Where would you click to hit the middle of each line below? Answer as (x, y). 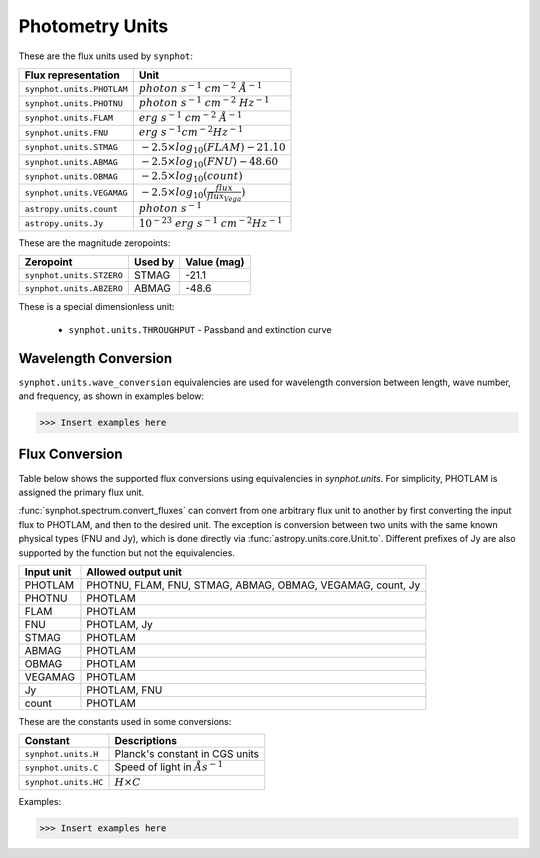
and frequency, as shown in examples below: (111, 396)
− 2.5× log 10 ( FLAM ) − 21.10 (213, 147)
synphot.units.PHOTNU (74, 103)
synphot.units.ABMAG (71, 161)
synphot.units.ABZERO (74, 288)
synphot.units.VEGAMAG (76, 192)
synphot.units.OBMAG (71, 176)
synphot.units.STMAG (71, 147)
